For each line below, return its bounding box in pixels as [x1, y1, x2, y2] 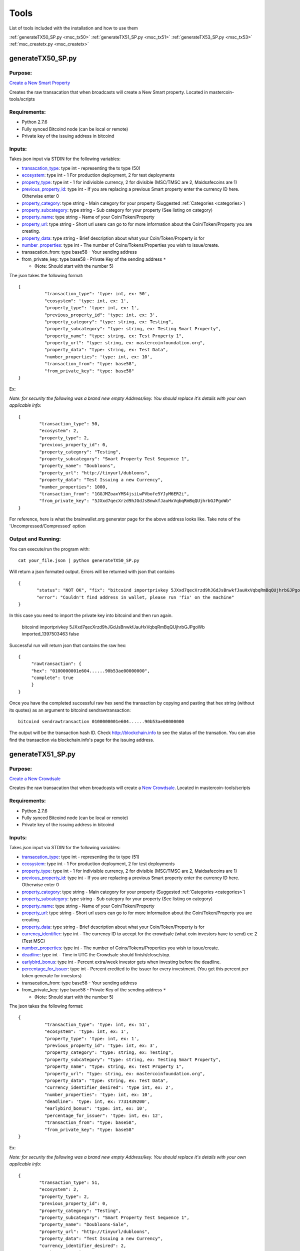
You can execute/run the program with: [9, 546, 90, 552]
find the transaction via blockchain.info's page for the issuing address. [9, 737, 154, 743]
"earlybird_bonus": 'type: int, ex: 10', [44, 1106, 147, 1111]
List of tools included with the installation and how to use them [9, 25, 138, 31]
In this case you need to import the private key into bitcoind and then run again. [9, 612, 173, 618]
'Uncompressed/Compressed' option [9, 523, 86, 529]
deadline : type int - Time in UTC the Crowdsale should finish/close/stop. [21, 952, 171, 958]
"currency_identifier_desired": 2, [39, 1242, 126, 1248]
